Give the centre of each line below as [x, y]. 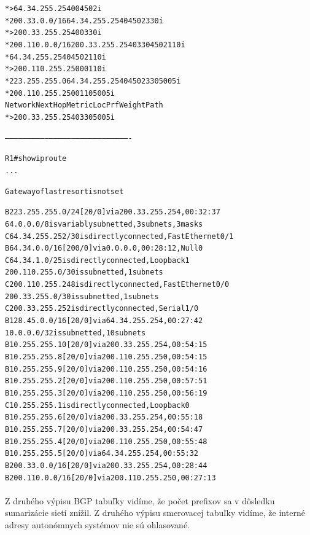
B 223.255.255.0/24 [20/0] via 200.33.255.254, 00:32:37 [113, 212]
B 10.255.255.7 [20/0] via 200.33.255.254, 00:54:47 [104, 429]
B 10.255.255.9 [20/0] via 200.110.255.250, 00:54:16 [106, 369]
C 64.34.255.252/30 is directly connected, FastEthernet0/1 [119, 236]
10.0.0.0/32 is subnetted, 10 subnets [76, 333]
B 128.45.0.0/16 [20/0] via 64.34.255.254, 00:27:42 [104, 321]
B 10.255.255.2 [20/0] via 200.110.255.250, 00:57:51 [106, 381]
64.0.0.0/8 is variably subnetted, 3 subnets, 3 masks [104, 224]
